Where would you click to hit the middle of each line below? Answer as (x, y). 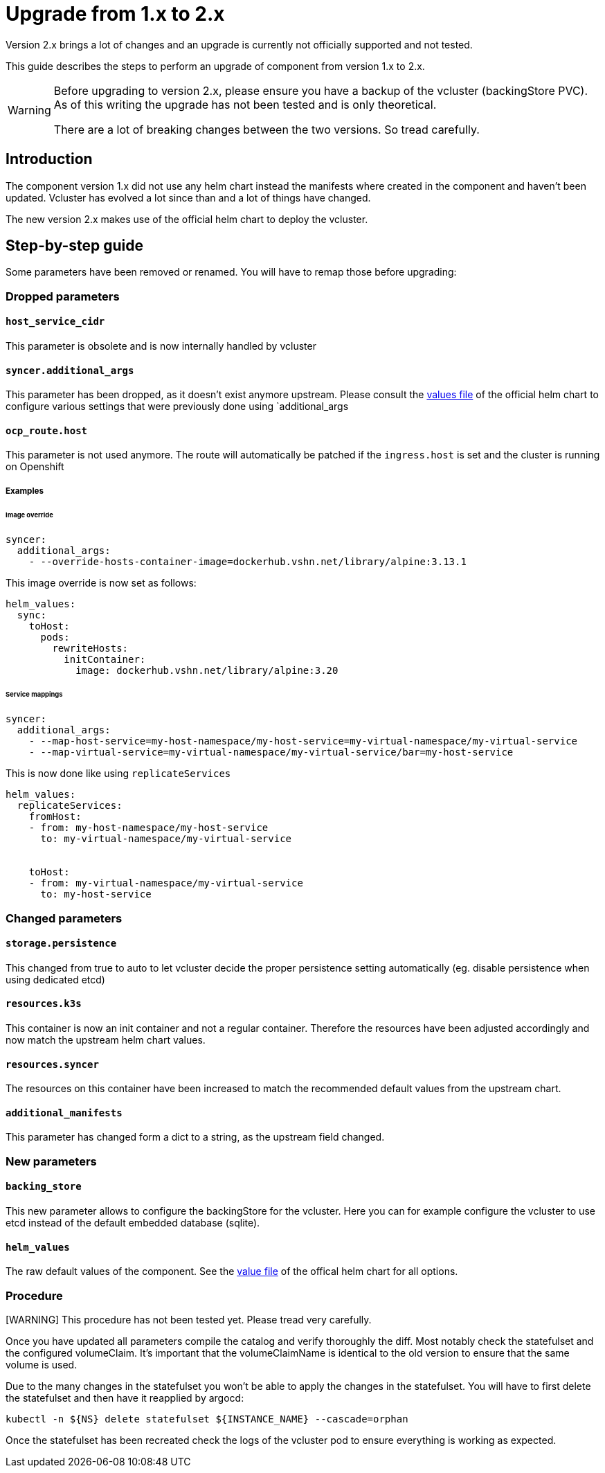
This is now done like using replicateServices (118, 774)
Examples (25, 491)
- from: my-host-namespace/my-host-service (148, 828)
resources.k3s (44, 1004)
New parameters (51, 1161)
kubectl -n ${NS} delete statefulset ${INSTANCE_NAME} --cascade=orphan (207, 1419)
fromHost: (55, 817)
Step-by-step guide (75, 246)
